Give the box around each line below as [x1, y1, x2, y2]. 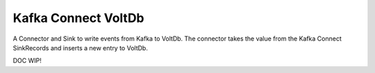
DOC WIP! [12, 56, 42, 65]
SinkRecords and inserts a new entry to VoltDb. [12, 43, 149, 52]
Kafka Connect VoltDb [12, 10, 145, 25]
